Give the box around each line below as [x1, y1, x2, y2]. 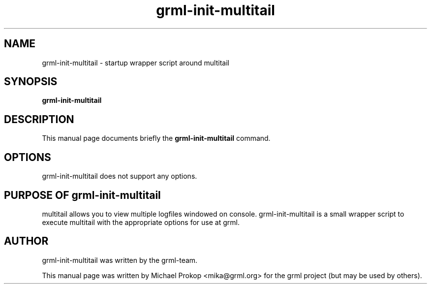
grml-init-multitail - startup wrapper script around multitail [42, 58, 229, 67]
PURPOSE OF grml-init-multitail [4, 189, 161, 201]
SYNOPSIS [4, 75, 58, 88]
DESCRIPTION [4, 113, 74, 126]
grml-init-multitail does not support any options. [42, 172, 197, 181]
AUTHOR [4, 235, 49, 248]
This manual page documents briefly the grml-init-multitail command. [42, 134, 271, 143]
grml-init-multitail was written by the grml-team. [42, 256, 198, 264]
